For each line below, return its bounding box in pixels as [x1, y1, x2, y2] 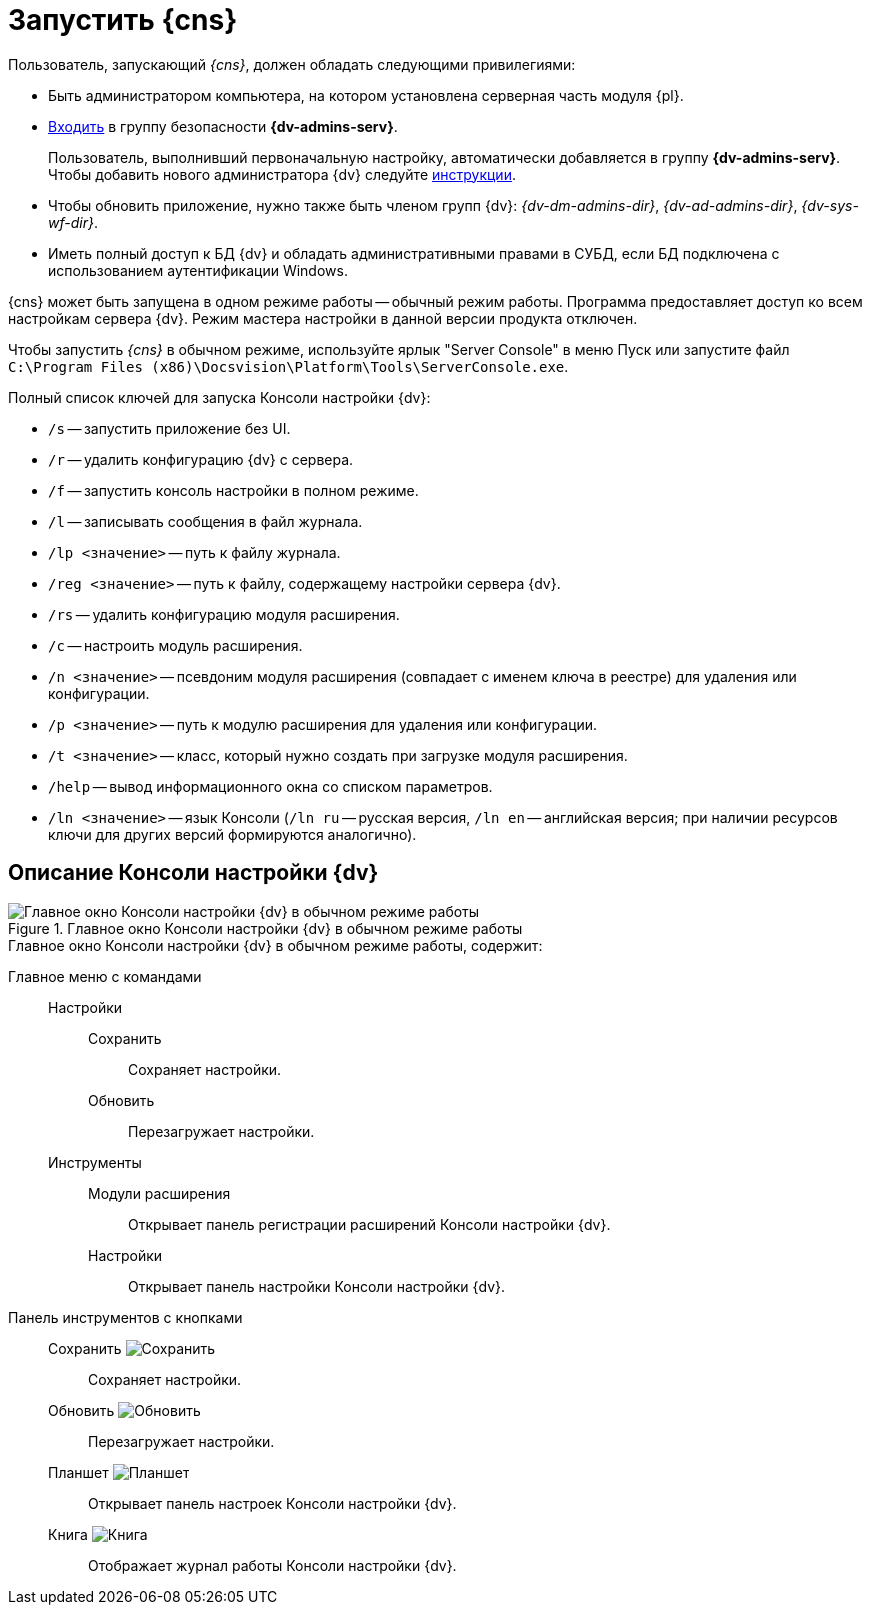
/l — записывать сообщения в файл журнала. [48, 512, 363, 530]
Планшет [48, 1463, 109, 1481]
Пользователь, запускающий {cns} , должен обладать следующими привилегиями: [8, 55, 576, 73]
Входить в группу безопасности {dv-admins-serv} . [48, 117, 398, 135]
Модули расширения [88, 1184, 231, 1202]
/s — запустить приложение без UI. [48, 419, 291, 437]
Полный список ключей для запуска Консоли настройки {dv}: [8, 388, 431, 406]
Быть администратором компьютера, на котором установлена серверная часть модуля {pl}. [48, 86, 684, 104]
